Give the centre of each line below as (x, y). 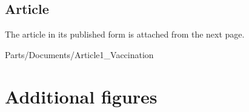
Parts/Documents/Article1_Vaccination (79, 54)
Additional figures (81, 96)
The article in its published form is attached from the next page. (125, 34)
